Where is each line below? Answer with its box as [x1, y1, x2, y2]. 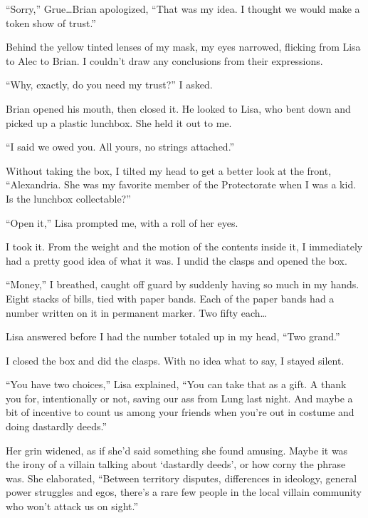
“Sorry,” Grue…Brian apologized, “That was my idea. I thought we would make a [6, 1, 360, 16]
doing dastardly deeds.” [6, 419, 107, 434]
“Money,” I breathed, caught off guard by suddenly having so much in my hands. [6, 277, 359, 292]
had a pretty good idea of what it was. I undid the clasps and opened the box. [6, 253, 347, 268]
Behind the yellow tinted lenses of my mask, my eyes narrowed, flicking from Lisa [6, 39, 361, 54]
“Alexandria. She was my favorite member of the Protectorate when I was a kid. [6, 177, 357, 192]
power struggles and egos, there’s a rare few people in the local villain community [6, 484, 362, 499]
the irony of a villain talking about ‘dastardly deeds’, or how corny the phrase [6, 457, 346, 472]
